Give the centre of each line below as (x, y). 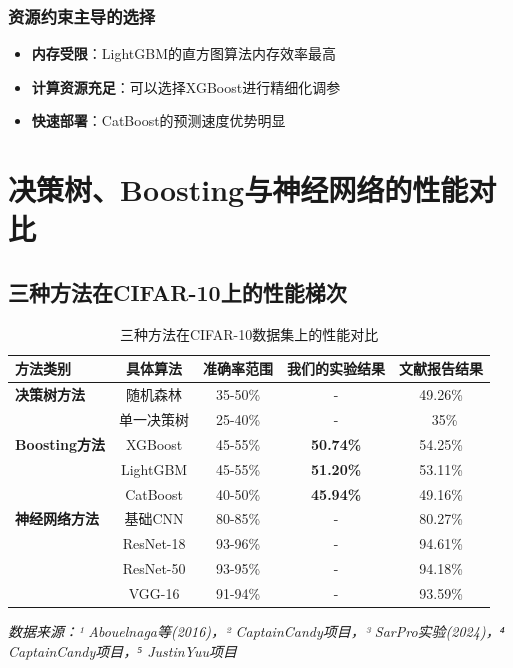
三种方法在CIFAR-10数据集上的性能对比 (249, 333)
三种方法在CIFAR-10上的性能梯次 (177, 291)
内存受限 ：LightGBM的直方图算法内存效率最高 (184, 53)
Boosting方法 (60, 443)
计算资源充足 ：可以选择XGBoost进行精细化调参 (186, 86)
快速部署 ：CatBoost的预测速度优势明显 (158, 120)
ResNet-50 (154, 568)
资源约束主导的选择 (82, 15)
